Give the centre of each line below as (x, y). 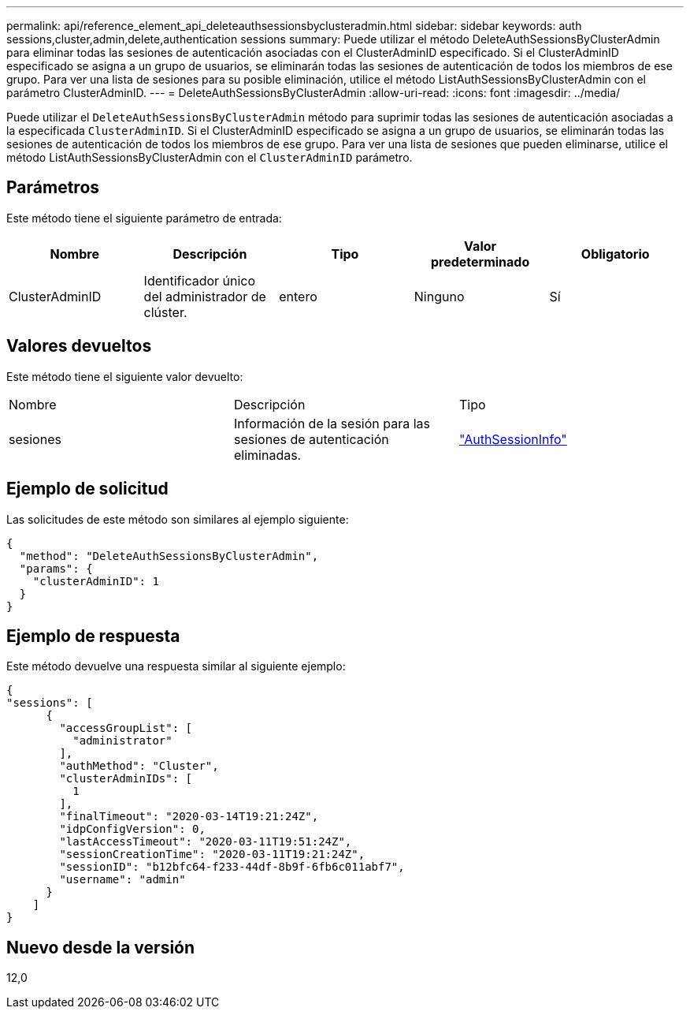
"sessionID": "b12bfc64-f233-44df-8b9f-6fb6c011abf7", (232, 867)
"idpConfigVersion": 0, (132, 829)
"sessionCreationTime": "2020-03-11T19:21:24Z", (212, 855)
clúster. (165, 312)
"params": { (56, 568)
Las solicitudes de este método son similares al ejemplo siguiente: (178, 519)
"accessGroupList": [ (126, 728)
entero (298, 296)
